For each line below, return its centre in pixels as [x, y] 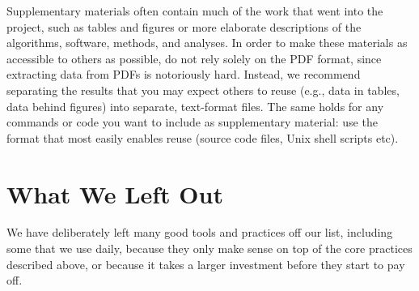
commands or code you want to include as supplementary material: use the [192, 122]
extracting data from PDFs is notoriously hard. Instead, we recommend [184, 74]
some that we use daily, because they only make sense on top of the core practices [209, 248]
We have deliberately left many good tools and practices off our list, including [200, 232]
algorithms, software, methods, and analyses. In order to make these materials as [207, 43]
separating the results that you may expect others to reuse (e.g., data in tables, [203, 90]
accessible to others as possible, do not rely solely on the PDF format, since [194, 58]
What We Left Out [115, 193]
